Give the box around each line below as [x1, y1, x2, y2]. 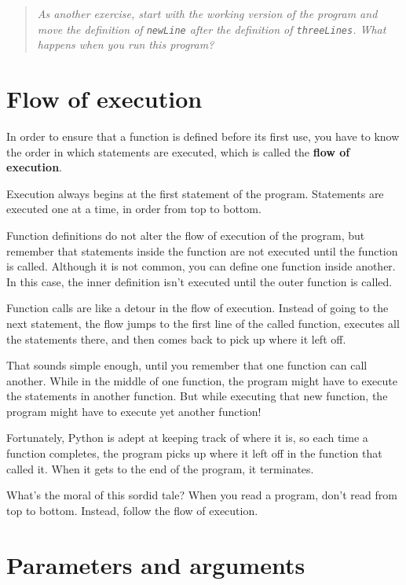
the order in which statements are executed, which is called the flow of [6, 143, 350, 160]
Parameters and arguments [6, 548, 305, 580]
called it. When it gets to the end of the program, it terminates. [6, 460, 314, 476]
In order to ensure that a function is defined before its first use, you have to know [6, 127, 400, 144]
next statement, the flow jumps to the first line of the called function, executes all [6, 315, 400, 331]
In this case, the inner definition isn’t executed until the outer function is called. [6, 273, 393, 289]
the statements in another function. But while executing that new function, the [6, 388, 388, 404]
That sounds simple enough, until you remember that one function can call [6, 357, 368, 373]
